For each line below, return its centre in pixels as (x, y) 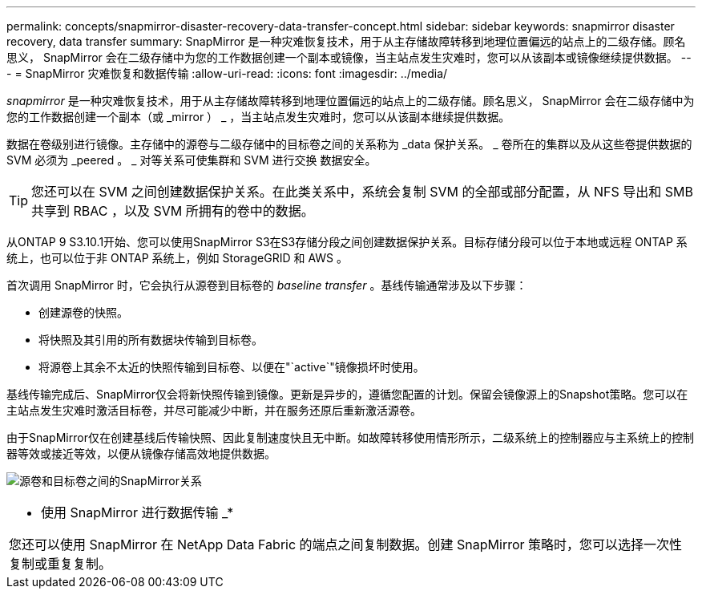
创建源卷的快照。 (83, 312)
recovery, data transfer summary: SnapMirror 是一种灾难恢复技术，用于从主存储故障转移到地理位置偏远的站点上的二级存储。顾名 (346, 41)
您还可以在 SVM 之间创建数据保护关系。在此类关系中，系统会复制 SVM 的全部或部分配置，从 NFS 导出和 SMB (362, 192)
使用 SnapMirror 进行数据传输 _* (137, 512)
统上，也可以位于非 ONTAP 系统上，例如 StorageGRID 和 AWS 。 (177, 258)
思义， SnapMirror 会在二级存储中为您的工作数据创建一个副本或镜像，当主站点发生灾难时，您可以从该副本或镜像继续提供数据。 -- (349, 57)
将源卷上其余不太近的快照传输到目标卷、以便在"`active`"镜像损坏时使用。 (232, 367)
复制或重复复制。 (61, 564)
